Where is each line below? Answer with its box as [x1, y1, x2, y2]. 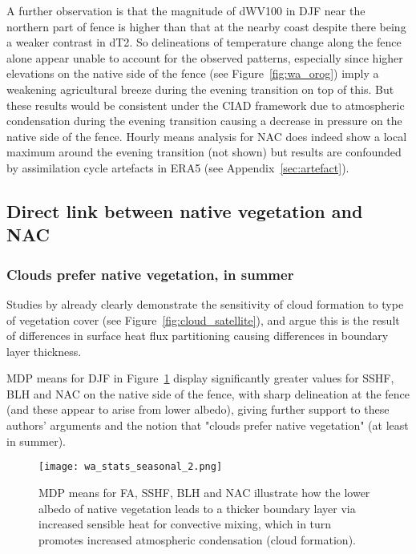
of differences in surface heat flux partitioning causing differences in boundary [6, 327, 389, 344]
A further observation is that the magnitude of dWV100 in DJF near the [6, 2, 366, 18]
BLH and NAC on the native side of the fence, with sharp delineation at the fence [6, 385, 410, 402]
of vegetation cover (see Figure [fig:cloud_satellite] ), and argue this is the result [6, 311, 400, 328]
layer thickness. [6, 342, 82, 359]
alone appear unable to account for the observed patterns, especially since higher [6, 49, 403, 66]
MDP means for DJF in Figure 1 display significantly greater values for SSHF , [6, 370, 394, 386]
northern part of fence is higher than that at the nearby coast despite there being [6, 18, 406, 34]
